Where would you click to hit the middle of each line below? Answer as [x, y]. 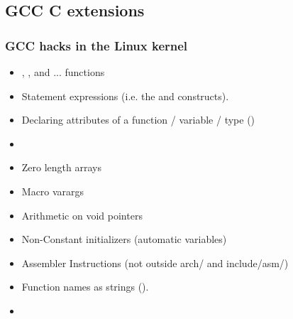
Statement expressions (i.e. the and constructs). [125, 96]
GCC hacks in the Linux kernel [96, 45]
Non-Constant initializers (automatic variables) [124, 239]
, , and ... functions [63, 72]
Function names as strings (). [85, 287]
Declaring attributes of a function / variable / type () [138, 120]
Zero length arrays [61, 167]
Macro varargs [53, 191]
